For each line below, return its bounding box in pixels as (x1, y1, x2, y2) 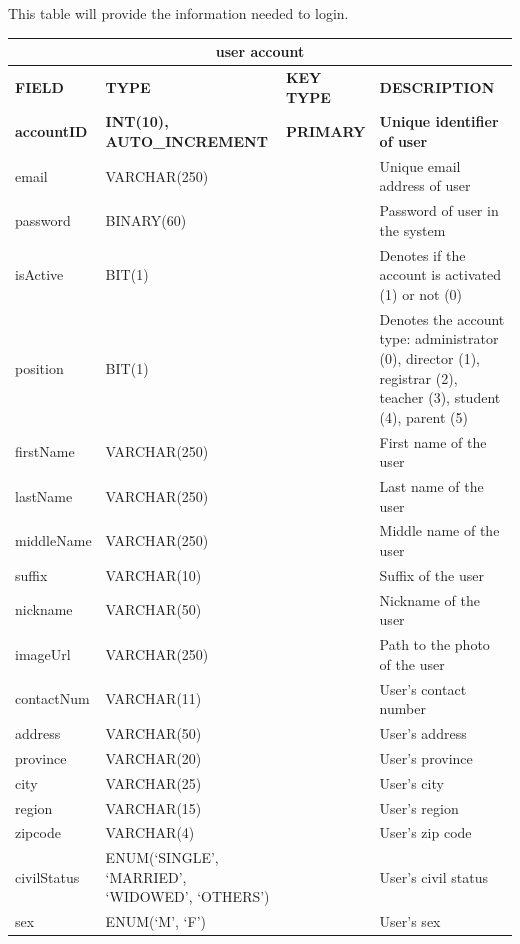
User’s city (379, 772, 444, 793)
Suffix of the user (379, 564, 484, 585)
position (15, 357, 64, 378)
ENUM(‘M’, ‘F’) (105, 911, 206, 932)
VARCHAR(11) (105, 688, 202, 709)
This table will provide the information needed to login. (8, 3, 349, 23)
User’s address (379, 723, 467, 743)
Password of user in (379, 200, 499, 221)
